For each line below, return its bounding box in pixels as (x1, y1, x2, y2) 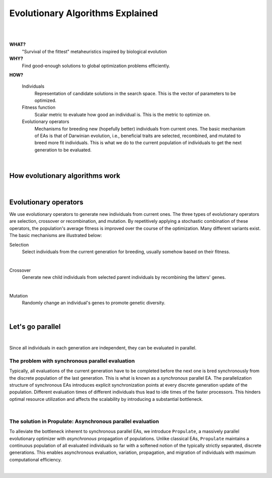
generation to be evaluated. (34, 147, 92, 153)
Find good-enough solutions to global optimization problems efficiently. (22, 63, 171, 69)
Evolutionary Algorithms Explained (9, 8, 158, 19)
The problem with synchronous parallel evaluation (9, 357, 135, 364)
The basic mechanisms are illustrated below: (9, 232, 102, 238)
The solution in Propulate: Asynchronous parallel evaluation (9, 417, 159, 425)
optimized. (34, 97, 56, 103)
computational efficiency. (9, 456, 62, 462)
